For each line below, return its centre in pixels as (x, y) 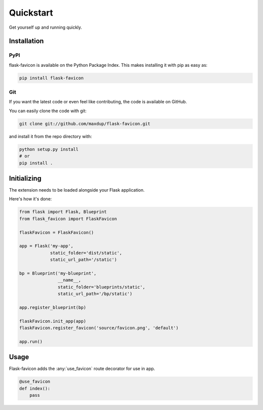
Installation (26, 41)
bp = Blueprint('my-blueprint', (58, 273)
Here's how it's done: (30, 199)
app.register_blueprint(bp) (53, 307)
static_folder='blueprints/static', (102, 287)
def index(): (35, 388)
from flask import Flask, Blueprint (63, 212)
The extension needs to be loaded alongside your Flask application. (77, 190)
